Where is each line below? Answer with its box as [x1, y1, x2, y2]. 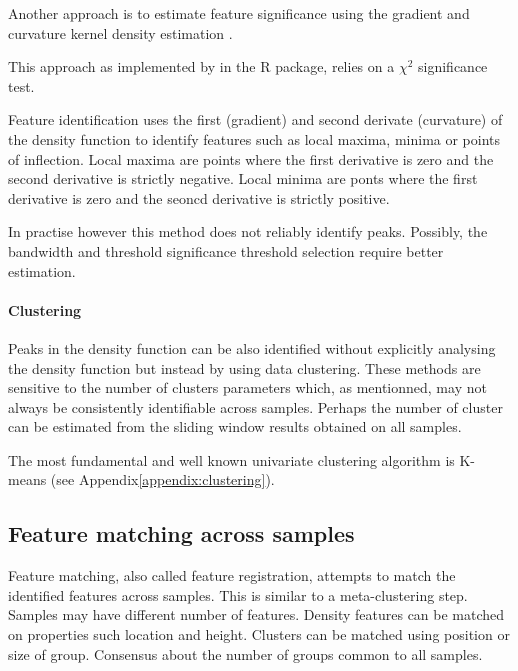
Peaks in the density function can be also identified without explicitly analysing [8, 337, 496, 358]
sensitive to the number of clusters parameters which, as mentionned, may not [8, 377, 487, 398]
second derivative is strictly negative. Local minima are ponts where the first [8, 168, 478, 189]
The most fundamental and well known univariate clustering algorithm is [8, 449, 455, 470]
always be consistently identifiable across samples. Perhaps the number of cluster [8, 396, 503, 417]
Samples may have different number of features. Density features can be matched [8, 604, 505, 625]
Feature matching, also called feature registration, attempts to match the [8, 565, 456, 586]
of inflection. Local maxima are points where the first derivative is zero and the [8, 148, 494, 169]
